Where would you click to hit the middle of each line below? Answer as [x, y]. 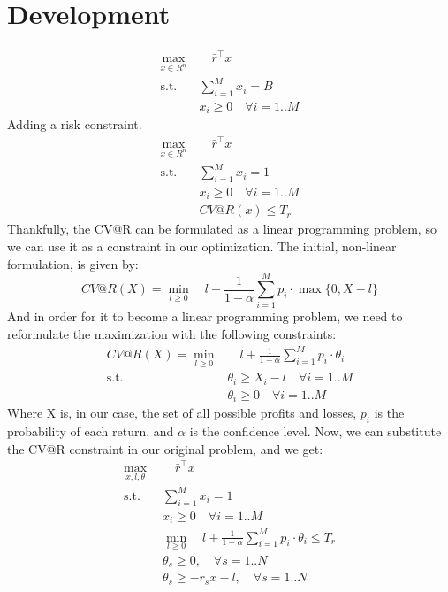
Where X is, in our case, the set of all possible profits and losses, [182, 413]
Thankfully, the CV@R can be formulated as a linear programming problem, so [222, 229]
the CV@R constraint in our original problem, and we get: [165, 448]
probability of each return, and [91, 431]
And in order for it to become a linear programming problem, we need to [205, 316]
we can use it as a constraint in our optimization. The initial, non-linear [202, 246]
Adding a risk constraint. [75, 124]
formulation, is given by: [73, 263]
